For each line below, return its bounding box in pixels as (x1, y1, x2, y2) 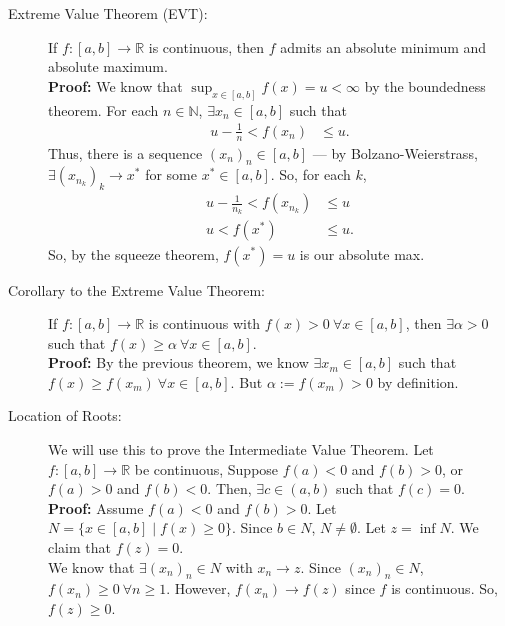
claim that (48, 537, 111, 558)
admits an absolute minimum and (280, 36, 487, 57)
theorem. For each (48, 99, 159, 120)
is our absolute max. (299, 243, 425, 264)
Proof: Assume (48, 497, 144, 518)
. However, (166, 578, 231, 599)
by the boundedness (364, 75, 486, 96)
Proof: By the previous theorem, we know (48, 352, 309, 373)
